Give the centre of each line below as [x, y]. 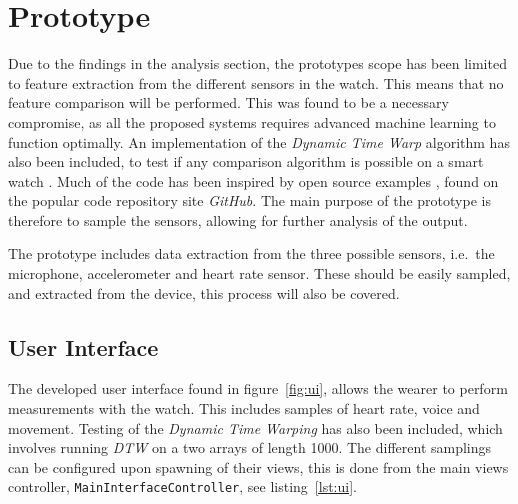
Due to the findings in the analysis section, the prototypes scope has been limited [257, 63]
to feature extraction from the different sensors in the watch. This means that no [256, 82]
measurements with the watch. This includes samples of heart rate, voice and [244, 408]
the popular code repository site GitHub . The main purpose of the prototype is [249, 200]
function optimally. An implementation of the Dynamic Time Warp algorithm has [259, 141]
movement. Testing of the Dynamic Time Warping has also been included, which [255, 427]
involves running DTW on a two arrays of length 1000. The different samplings [250, 447]
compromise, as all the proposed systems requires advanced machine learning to [252, 121]
